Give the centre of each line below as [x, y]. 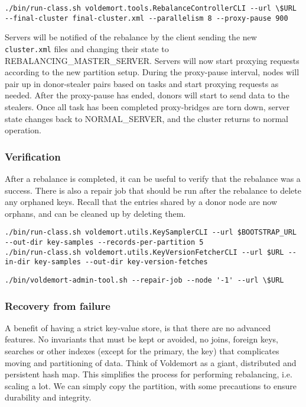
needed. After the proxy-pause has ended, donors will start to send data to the [147, 95]
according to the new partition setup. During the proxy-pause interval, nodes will [152, 72]
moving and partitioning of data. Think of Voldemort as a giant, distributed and [151, 362]
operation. [23, 130]
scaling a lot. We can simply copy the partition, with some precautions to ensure [151, 385]
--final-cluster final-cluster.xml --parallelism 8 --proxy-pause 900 [147, 18]
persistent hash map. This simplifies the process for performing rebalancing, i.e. [149, 374]
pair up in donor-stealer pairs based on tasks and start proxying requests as [142, 83]
